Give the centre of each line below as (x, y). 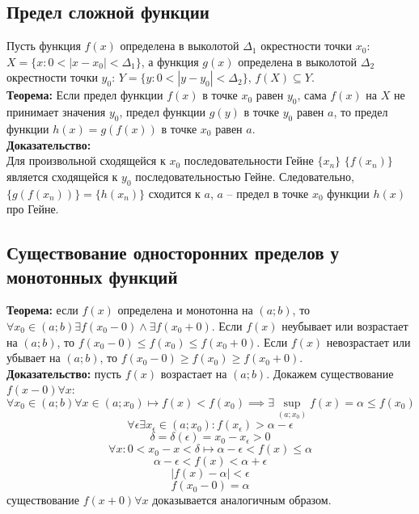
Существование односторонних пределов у (173, 253)
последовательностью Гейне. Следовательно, (245, 176)
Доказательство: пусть (64, 373)
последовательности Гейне (249, 160)
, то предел (361, 112)
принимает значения (56, 112)
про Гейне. (33, 209)
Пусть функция (44, 46)
